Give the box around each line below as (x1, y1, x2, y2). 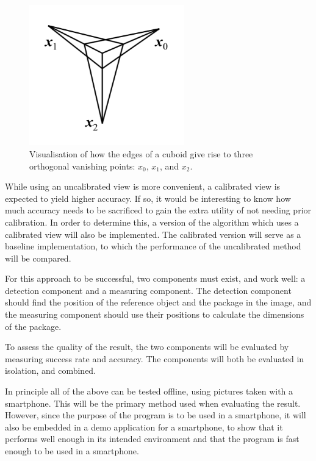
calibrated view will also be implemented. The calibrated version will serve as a (5, 227, 301, 240)
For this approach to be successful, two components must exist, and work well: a (5, 272, 306, 285)
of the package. (5, 320, 62, 332)
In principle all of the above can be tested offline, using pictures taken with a (5, 385, 293, 398)
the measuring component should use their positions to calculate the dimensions (5, 308, 304, 321)
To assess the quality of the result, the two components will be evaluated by (5, 340, 289, 353)
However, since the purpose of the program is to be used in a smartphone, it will (5, 409, 306, 421)
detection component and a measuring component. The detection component (5, 284, 292, 296)
